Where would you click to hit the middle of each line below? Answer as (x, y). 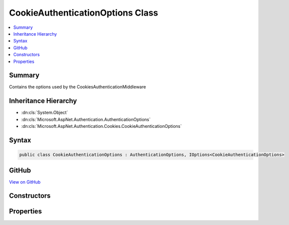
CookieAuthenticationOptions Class (84, 13)
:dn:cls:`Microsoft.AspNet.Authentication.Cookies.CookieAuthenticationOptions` (102, 126)
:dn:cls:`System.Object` (45, 113)
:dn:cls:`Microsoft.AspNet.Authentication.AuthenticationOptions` (86, 119)
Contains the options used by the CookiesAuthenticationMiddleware (78, 87)
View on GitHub (25, 182)
